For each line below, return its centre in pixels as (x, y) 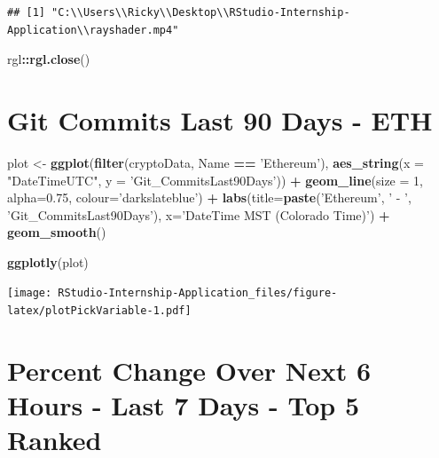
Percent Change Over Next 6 (189, 370)
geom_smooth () (57, 232)
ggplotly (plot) (48, 261)
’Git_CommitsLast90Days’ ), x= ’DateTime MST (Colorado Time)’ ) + (199, 214)
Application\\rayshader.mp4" (93, 30)
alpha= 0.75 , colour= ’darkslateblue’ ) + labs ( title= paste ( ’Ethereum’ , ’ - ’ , (209, 197)
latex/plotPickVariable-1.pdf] (99, 311)
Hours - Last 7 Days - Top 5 (184, 405)
